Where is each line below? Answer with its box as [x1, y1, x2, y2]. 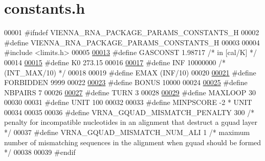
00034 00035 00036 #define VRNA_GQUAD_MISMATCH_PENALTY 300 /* [4, 106, 255, 117]
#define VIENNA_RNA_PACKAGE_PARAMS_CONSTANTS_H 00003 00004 [4, 37, 260, 47]
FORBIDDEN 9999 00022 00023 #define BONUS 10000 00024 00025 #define [4, 77, 248, 88]
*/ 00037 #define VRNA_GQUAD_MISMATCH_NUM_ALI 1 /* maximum [4, 127, 250, 138]
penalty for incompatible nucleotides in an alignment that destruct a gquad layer [4, 117, 257, 127]
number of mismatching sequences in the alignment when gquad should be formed [4, 137, 261, 147]
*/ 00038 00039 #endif [4, 147, 76, 157]
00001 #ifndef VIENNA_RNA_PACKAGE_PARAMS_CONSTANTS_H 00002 [4, 27, 259, 38]
